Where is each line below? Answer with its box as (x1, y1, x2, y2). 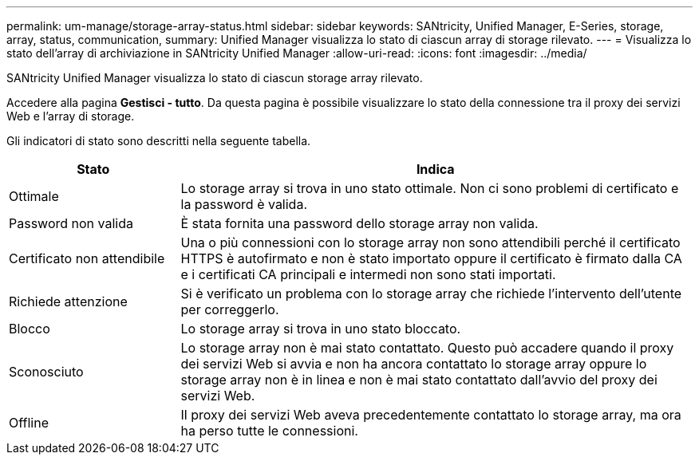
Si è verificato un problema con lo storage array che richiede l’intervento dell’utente (180, 286, 682, 301)
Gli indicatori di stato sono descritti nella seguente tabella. (6, 134, 311, 148)
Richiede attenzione (9, 294, 128, 309)
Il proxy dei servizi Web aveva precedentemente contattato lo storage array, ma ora (180, 407, 681, 423)
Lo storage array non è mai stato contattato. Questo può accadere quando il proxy (180, 340, 674, 356)
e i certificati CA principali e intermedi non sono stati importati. (180, 266, 556, 282)
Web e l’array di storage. (6, 109, 135, 123)
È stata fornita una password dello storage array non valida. (180, 215, 539, 231)
